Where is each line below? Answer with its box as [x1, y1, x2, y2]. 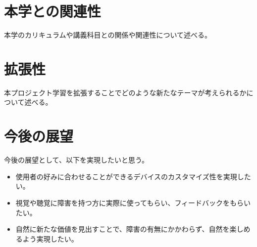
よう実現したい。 [22, 233, 78, 244]
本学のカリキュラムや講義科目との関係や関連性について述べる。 [4, 30, 212, 40]
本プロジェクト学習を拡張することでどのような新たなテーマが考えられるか [4, 87, 247, 97]
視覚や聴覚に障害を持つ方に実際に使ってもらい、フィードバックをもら [15, 197, 244, 207]
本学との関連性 [4, 1, 101, 21]
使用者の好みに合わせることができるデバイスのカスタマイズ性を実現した [15, 171, 251, 181]
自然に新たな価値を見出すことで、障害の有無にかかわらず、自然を [15, 224, 230, 234]
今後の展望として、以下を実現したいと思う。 [4, 155, 149, 165]
